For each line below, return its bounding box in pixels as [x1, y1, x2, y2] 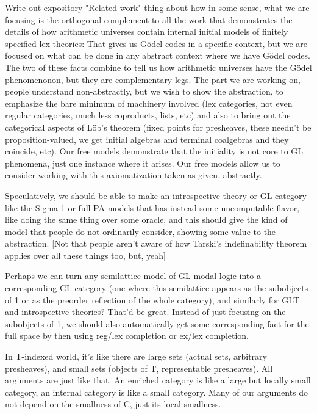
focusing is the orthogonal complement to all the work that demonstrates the [5, 13, 293, 26]
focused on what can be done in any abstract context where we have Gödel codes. [5, 49, 310, 62]
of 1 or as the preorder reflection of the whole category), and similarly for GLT [5, 293, 299, 306]
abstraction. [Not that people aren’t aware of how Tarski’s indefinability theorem [5, 237, 307, 250]
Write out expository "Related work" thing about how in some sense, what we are [5, 1, 310, 13]
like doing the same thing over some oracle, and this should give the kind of [5, 213, 288, 226]
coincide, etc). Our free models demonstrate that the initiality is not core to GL [5, 145, 304, 158]
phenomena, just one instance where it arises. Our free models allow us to [5, 156, 280, 169]
